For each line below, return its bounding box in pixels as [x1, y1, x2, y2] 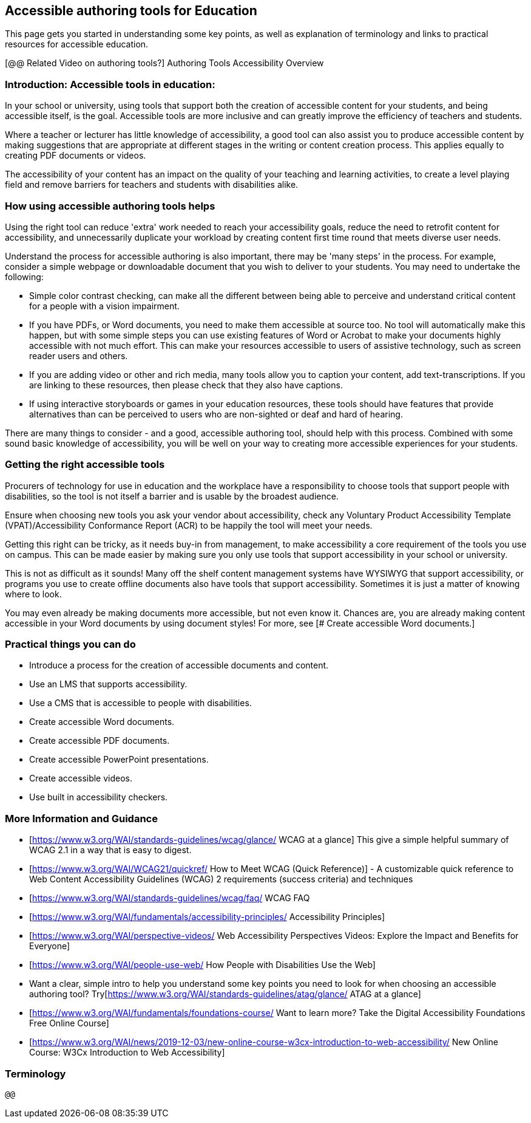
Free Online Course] [29, 1018, 109, 1029]
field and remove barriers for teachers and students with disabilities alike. [5, 179, 299, 190]
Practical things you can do [5, 638, 136, 651]
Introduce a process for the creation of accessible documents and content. [29, 660, 329, 671]
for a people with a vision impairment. [29, 300, 180, 311]
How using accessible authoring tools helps [5, 199, 215, 212]
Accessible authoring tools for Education [5, 3, 257, 18]
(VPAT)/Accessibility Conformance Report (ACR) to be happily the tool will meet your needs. [5, 520, 373, 531]
